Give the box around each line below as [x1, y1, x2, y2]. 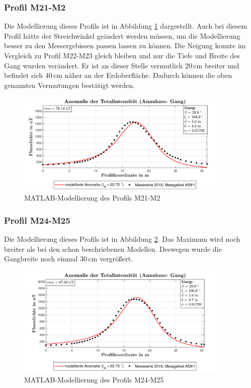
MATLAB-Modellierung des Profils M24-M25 [24, 374, 164, 384]
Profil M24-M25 [4, 214, 70, 226]
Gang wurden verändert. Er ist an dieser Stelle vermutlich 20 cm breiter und [4, 60, 239, 70]
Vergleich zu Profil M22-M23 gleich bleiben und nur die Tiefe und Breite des [4, 50, 240, 60]
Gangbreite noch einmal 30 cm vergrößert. [4, 253, 133, 264]
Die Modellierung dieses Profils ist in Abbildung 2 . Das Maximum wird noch [4, 234, 240, 244]
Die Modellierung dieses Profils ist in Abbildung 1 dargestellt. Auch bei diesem [4, 21, 247, 31]
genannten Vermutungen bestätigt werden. [4, 79, 135, 90]
